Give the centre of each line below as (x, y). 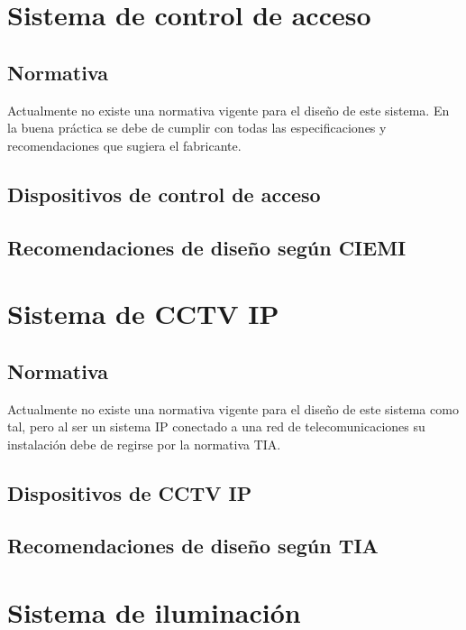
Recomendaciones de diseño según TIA (193, 546)
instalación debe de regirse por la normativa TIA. (144, 444)
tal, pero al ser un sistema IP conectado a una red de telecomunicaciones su (216, 426)
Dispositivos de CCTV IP (130, 492)
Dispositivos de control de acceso (164, 194)
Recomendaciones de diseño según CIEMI (207, 247)
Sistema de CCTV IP (143, 314)
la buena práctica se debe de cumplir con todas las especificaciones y (197, 128)
